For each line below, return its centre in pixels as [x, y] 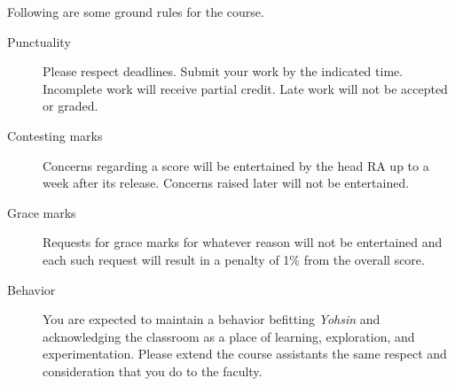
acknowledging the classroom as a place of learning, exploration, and [229, 336]
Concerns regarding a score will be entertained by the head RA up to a [236, 165]
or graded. [71, 106]
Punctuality [39, 41]
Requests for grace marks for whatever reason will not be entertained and [243, 242]
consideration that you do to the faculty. [153, 371]
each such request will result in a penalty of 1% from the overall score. [234, 259]
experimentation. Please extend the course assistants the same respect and [245, 354]
